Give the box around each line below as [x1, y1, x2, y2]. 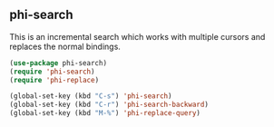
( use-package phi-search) [9, 58, 107, 67]
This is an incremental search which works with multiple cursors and [9, 31, 266, 42]
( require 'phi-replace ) [9, 75, 100, 84]
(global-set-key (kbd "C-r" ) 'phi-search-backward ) [9, 100, 209, 110]
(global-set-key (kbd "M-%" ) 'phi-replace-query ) [9, 109, 201, 118]
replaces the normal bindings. [9, 41, 121, 52]
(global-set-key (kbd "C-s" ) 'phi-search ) [9, 92, 172, 101]
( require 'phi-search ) [9, 67, 95, 76]
